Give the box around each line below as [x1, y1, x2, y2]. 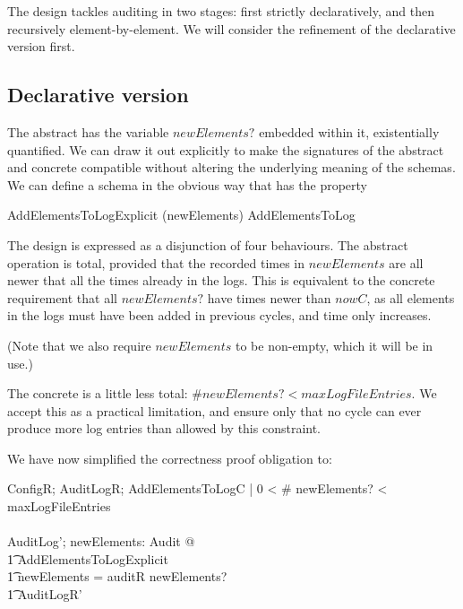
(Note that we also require [7, 335, 151, 354]
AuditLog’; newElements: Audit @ [7, 532, 195, 551]
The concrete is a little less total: [7, 384, 188, 403]
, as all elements [366, 288, 455, 307]
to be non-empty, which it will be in [235, 335, 433, 354]
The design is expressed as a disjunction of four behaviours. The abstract [7, 235, 408, 254]
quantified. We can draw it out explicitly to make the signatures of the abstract [7, 140, 444, 159]
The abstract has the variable [7, 122, 169, 141]
